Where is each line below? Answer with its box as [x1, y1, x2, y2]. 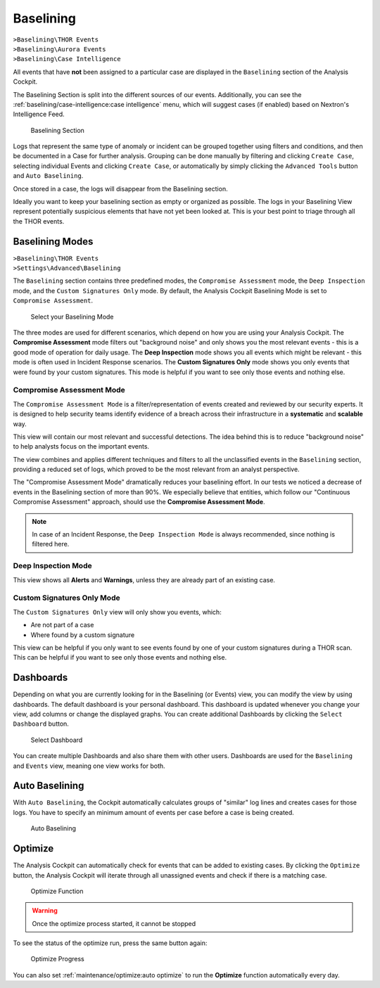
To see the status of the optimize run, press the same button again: [13, 939, 208, 947]
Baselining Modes [13, 236, 94, 248]
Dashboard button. [13, 719, 70, 728]
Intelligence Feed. [13, 110, 65, 119]
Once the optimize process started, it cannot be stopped [32, 919, 196, 928]
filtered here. [32, 540, 70, 548]
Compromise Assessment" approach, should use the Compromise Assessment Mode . [13, 498, 265, 506]
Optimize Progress [30, 955, 84, 963]
